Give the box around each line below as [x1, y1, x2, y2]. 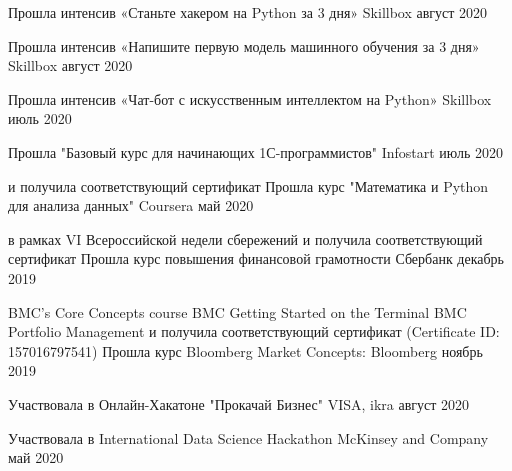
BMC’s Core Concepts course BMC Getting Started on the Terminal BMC [8, 301, 467, 322]
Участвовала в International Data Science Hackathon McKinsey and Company [8, 427, 489, 448]
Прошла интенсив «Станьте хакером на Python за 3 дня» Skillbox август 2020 [8, 2, 488, 22]
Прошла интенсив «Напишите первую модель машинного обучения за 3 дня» [8, 35, 480, 56]
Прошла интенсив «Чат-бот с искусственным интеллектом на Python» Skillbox [8, 88, 492, 109]
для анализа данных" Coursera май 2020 [8, 195, 254, 216]
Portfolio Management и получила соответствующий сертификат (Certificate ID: [8, 321, 500, 342]
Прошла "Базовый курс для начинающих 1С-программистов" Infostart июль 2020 [8, 141, 503, 162]
